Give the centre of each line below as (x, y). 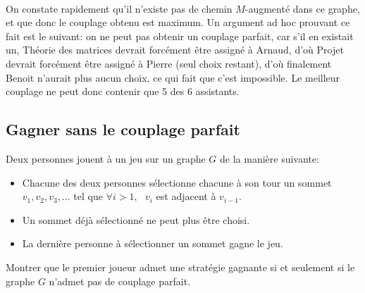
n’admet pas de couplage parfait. (120, 281)
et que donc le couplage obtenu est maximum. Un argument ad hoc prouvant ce (178, 22)
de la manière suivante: (270, 158)
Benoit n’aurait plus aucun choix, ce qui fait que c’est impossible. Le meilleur (173, 77)
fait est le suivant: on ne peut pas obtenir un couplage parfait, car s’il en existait (180, 36)
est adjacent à (186, 196)
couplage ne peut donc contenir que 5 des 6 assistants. (123, 91)
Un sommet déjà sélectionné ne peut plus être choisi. (136, 219)
